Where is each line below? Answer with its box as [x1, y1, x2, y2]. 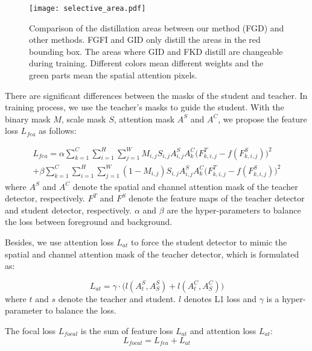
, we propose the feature [218, 112, 307, 125]
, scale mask [61, 112, 106, 125]
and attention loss [189, 324, 256, 337]
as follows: [39, 124, 77, 137]
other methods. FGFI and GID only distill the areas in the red [29, 33, 261, 46]
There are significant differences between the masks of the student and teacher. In [5, 89, 308, 101]
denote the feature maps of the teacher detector [129, 192, 305, 204]
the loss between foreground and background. [5, 215, 173, 228]
